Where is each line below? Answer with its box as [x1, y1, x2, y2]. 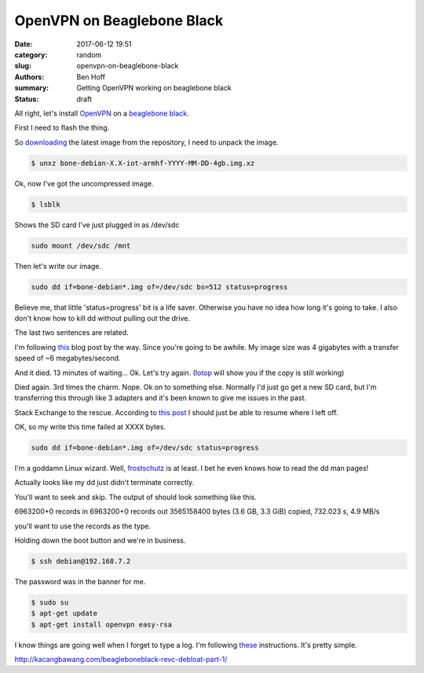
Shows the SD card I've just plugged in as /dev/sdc [14, 220, 180, 230]
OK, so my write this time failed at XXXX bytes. [14, 422, 166, 432]
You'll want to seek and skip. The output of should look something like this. [14, 492, 257, 502]
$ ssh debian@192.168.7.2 [31, 557, 131, 565]
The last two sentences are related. [14, 328, 129, 337]
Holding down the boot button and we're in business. [14, 535, 186, 545]
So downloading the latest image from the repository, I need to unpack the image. [14, 138, 279, 147]
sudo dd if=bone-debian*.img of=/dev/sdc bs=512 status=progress [31, 282, 288, 291]
